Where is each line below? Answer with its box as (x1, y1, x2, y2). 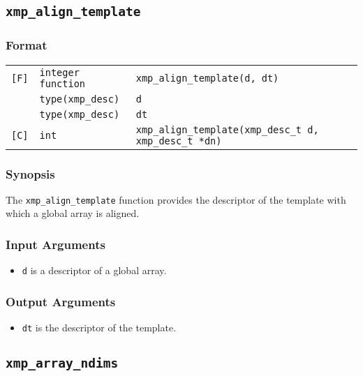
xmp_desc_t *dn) (135, 135, 222, 146)
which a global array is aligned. (6, 206, 140, 220)
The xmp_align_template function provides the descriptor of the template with (6, 192, 346, 206)
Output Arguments (6, 292, 116, 310)
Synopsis (6, 165, 55, 182)
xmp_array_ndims (6, 356, 119, 371)
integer (39, 66, 80, 78)
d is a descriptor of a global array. (22, 263, 167, 278)
